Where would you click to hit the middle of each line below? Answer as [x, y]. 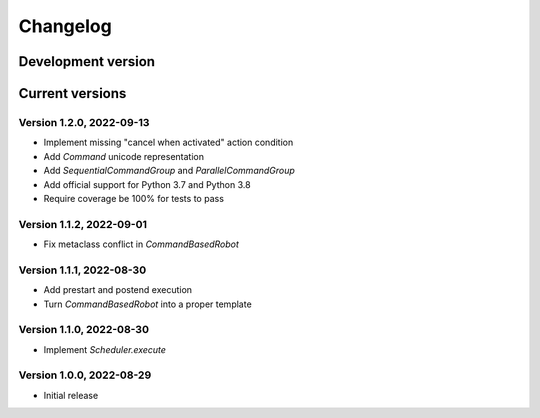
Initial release [71, 395]
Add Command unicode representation [124, 156]
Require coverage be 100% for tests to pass [134, 198]
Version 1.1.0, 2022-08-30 [84, 330]
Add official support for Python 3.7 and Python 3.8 [147, 184]
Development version [86, 61]
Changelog [65, 26]
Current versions [72, 93]
